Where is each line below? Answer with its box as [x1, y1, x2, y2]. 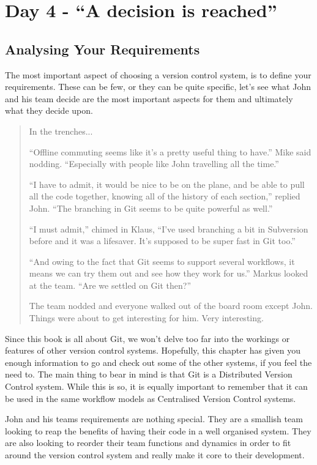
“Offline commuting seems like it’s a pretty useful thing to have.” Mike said [29, 145, 311, 158]
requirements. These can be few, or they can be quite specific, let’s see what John [5, 80, 311, 93]
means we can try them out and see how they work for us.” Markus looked [29, 267, 308, 280]
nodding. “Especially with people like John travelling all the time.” [29, 157, 279, 170]
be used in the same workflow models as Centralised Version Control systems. [5, 392, 296, 404]
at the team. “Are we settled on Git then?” [29, 278, 192, 291]
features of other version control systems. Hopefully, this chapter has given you [5, 344, 300, 357]
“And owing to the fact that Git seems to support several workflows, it [29, 255, 295, 267]
